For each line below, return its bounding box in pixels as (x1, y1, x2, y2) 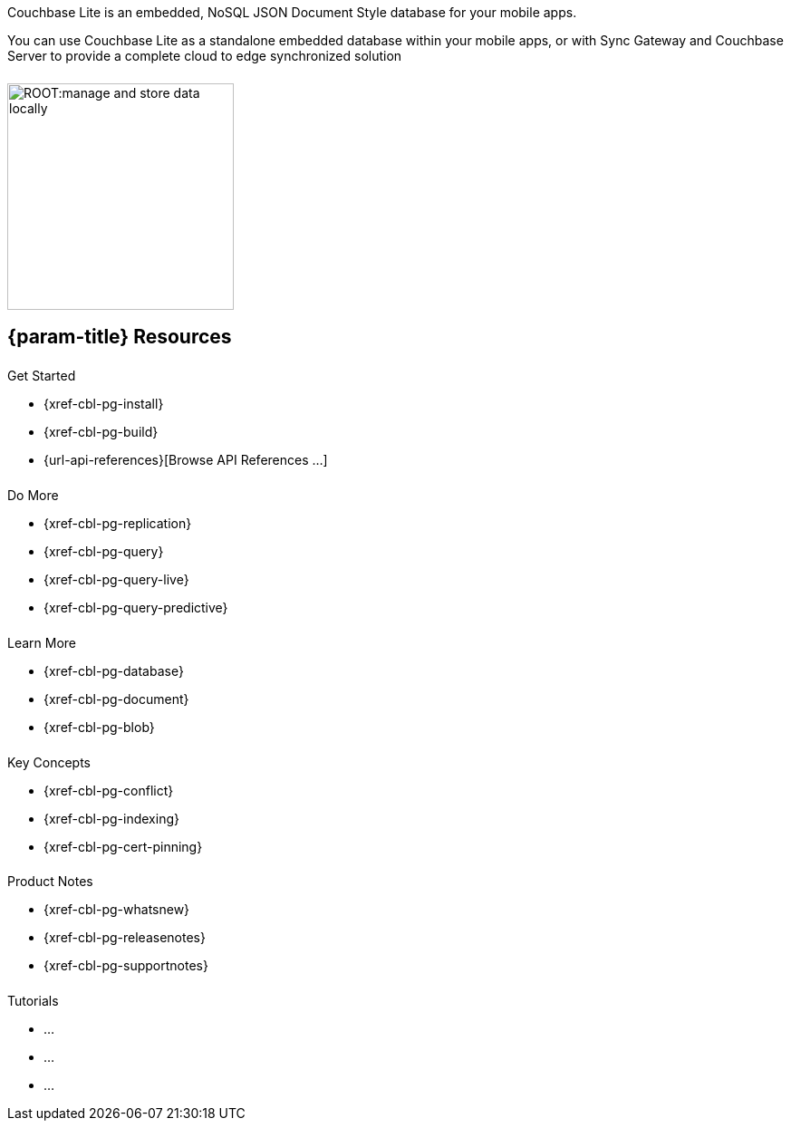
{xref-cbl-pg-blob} (43, 718, 155, 735)
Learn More (7, 634, 77, 651)
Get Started (7, 368, 76, 384)
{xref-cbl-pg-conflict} (43, 782, 174, 798)
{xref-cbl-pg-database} (43, 662, 184, 679)
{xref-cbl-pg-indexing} (43, 810, 179, 826)
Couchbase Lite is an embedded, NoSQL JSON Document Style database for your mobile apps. (7, 5, 577, 20)
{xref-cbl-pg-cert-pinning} (43, 838, 203, 854)
